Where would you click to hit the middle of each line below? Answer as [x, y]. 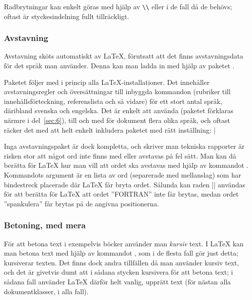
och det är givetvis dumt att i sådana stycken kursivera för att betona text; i [118, 272]
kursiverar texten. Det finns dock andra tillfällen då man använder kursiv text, [122, 262]
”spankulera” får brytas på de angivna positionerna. [82, 203]
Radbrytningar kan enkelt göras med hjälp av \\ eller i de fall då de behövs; [118, 6]
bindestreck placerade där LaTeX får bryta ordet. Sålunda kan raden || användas [125, 184]
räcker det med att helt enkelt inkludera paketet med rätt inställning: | [110, 130]
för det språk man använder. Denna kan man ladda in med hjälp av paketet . [119, 66]
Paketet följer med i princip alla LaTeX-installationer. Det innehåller [107, 82]
